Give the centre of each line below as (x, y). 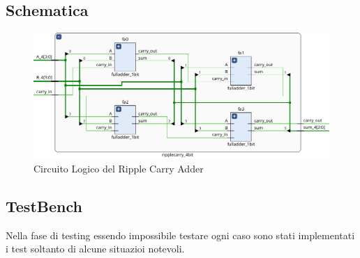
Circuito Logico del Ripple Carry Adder (119, 168)
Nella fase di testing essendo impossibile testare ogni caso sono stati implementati (180, 235)
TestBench (44, 205)
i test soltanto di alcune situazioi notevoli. (95, 249)
